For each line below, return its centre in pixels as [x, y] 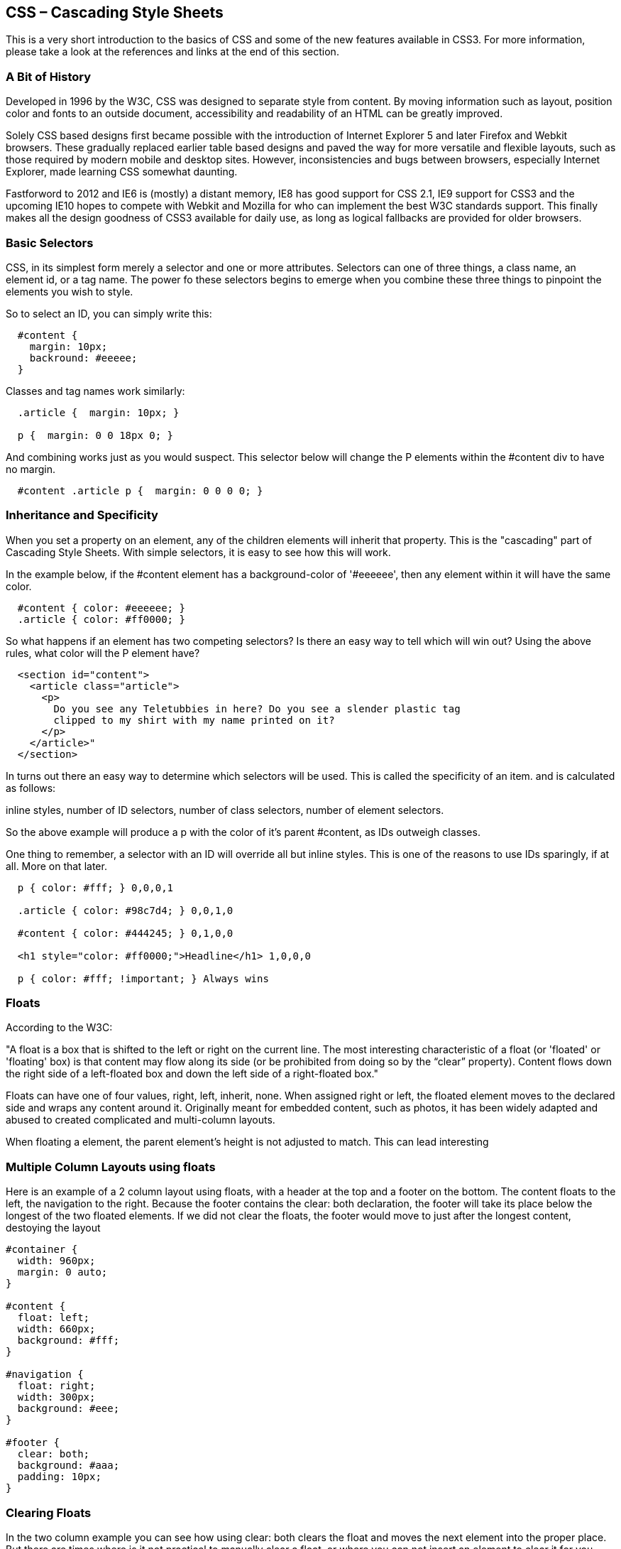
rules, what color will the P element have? [103, 653]
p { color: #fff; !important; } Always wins [143, 978]
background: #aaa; [68, 1466]
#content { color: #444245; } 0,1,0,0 [125, 933]
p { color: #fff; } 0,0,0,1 [95, 887]
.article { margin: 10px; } [98, 412]
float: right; [56, 1386]
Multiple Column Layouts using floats [111, 1167]
